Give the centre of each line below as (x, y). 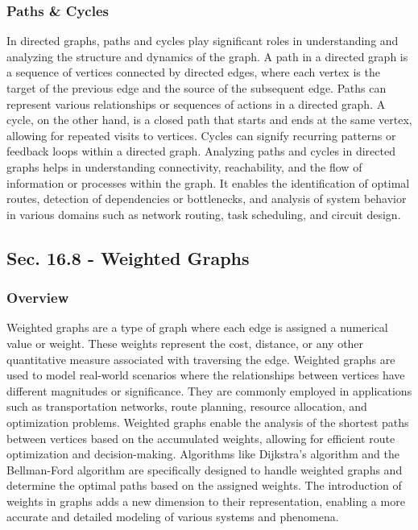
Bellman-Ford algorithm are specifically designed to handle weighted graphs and (205, 469)
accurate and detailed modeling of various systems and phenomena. (173, 517)
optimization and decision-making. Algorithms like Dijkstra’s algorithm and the (203, 454)
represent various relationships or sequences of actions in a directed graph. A (196, 104)
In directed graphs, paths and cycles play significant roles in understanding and (203, 41)
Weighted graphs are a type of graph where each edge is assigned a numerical (197, 327)
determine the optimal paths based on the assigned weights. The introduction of (204, 485)
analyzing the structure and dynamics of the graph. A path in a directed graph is (207, 56)
